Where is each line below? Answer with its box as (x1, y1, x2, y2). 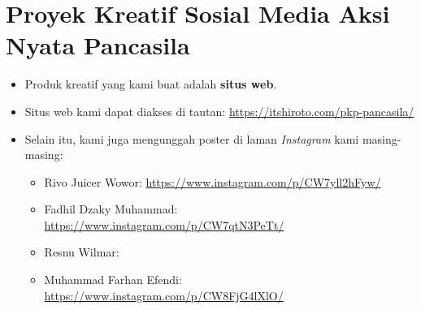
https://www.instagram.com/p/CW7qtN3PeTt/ (44, 216, 284, 233)
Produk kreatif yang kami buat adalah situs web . (24, 75, 277, 93)
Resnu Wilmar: (44, 243, 119, 260)
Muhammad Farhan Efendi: (44, 271, 182, 288)
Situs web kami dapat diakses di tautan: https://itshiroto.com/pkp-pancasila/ (24, 102, 414, 119)
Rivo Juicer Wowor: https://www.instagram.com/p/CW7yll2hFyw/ (44, 173, 381, 190)
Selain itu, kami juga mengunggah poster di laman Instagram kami (24, 130, 359, 147)
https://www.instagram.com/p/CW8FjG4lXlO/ (44, 286, 284, 304)
